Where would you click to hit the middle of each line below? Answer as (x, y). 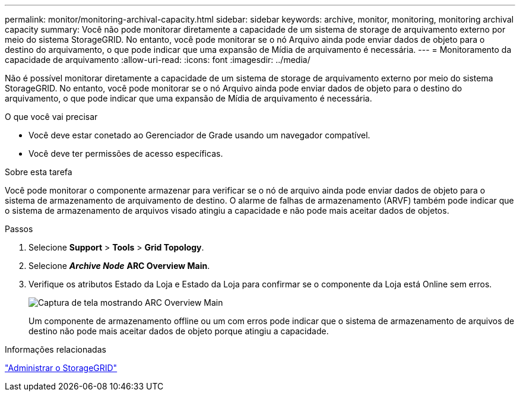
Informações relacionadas (56, 349)
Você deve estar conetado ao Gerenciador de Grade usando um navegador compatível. (199, 135)
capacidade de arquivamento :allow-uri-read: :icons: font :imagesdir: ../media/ (158, 60)
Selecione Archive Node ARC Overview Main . (119, 266)
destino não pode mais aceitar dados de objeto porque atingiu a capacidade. (179, 331)
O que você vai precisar (51, 117)
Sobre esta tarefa (39, 172)
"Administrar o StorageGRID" (61, 368)
